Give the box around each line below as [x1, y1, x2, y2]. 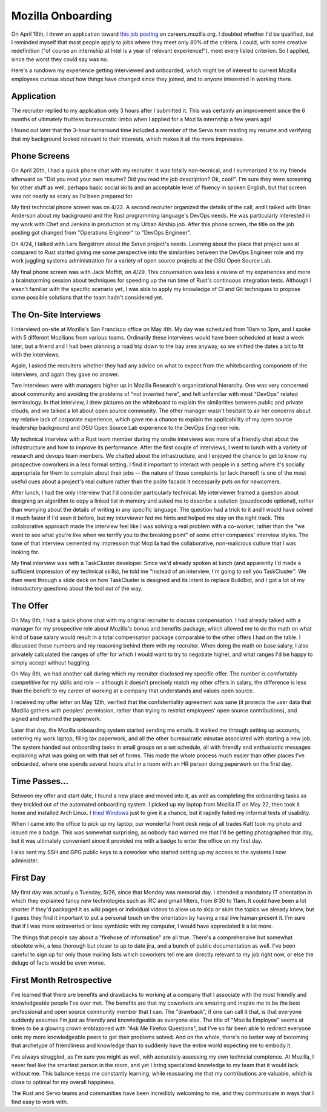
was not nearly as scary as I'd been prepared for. [11, 192, 134, 199]
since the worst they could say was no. [11, 55, 109, 63]
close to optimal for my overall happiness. [11, 1078, 116, 1085]
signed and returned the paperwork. [11, 715, 102, 723]
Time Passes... [11, 776, 69, 786]
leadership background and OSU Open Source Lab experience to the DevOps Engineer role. [11, 424, 240, 432]
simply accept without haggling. [11, 659, 91, 666]
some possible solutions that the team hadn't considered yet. [11, 293, 163, 301]
